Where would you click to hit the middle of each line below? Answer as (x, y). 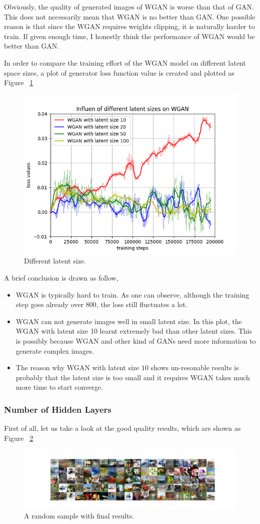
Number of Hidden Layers (58, 409)
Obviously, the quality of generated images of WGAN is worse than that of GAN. (129, 7)
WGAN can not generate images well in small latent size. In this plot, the (129, 321)
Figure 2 (19, 438)
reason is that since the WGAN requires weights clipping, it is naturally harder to (129, 26)
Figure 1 (19, 82)
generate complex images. (55, 350)
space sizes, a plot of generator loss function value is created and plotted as (119, 72)
